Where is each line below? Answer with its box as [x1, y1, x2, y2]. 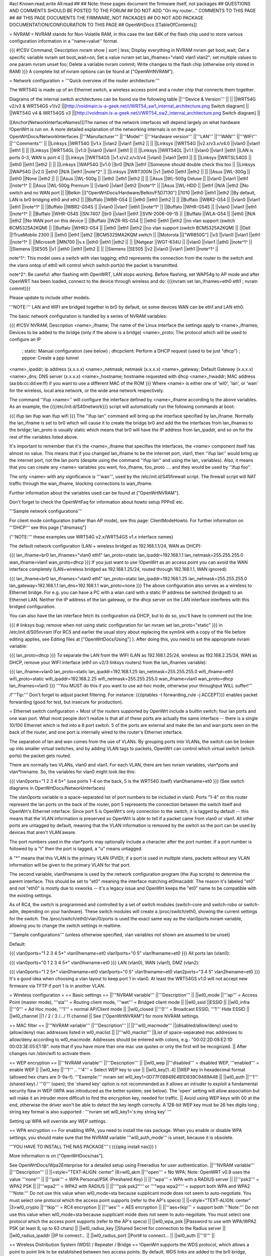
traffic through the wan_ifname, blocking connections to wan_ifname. [9, 480, 153, 487]
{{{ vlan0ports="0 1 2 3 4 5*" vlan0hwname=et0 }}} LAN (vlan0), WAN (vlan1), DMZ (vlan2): [9, 960, 200, 966]
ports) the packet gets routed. [9, 753, 71, 759]
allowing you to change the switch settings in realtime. [9, 922, 122, 929]
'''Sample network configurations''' [9, 508, 82, 514]
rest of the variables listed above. [9, 434, 78, 440]
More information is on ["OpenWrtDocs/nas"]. [9, 1153, 104, 1159]
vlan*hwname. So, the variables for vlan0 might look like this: [9, 769, 136, 775]
